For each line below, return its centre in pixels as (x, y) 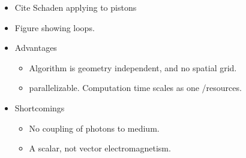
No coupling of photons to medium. (94, 128)
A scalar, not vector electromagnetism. (100, 148)
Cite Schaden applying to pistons (76, 7)
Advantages (36, 48)
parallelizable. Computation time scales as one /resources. (135, 88)
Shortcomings (40, 107)
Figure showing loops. (55, 27)
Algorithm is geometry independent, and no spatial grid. (133, 67)
